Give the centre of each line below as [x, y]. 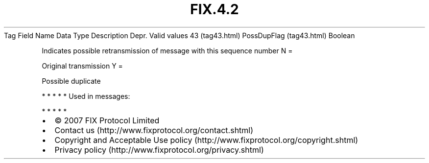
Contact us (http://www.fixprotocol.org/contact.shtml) [154, 130]
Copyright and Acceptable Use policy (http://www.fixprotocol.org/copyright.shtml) [206, 140]
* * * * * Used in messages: [86, 96]
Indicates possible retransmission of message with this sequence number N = [167, 50]
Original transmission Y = [82, 66]
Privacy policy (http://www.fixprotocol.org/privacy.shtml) [159, 150]
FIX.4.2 [214, 9]
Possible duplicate [71, 81]
